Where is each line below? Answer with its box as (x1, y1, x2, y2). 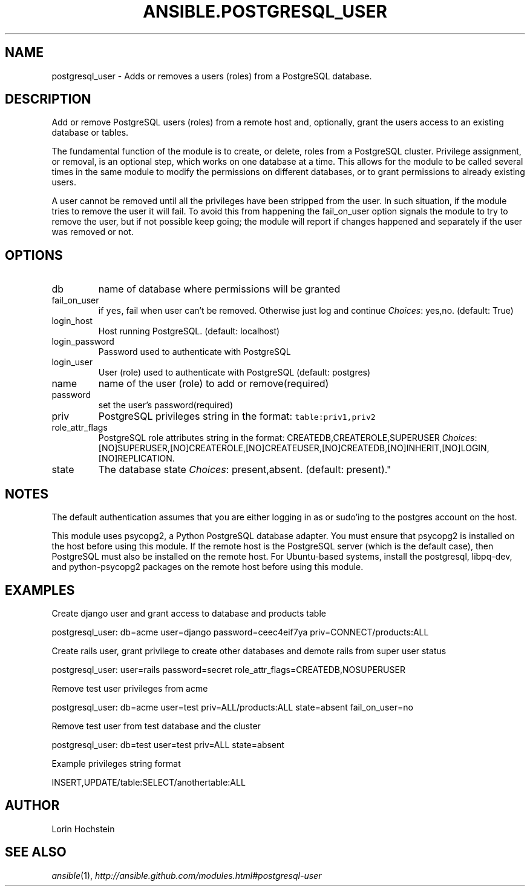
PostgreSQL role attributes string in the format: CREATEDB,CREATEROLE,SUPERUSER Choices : (98, 432, 477, 443)
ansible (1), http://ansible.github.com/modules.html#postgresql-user (51, 870, 322, 881)
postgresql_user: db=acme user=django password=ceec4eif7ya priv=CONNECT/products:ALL (51, 626, 429, 637)
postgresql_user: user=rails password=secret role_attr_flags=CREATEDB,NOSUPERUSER (51, 664, 405, 675)
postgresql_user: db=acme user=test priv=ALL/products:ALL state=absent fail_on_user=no (51, 701, 413, 712)
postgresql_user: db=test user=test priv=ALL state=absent (51, 739, 284, 750)
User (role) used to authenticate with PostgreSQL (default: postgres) (98, 367, 371, 378)
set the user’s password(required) (98, 400, 234, 411)
